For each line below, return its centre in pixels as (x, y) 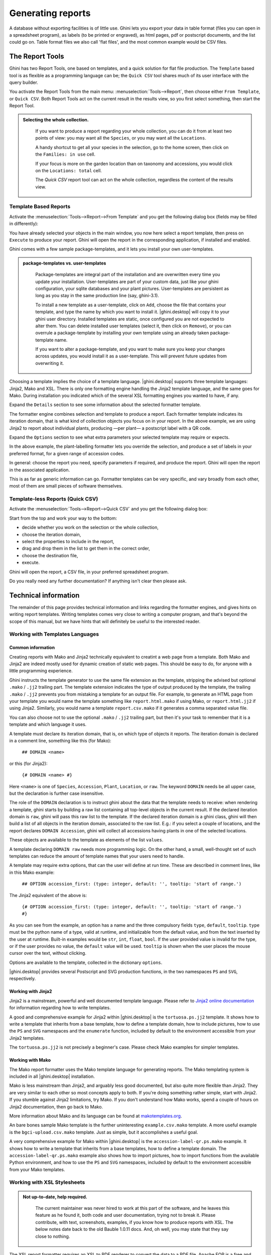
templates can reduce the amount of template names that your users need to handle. (97, 856)
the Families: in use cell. (65, 154)
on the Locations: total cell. (69, 170)
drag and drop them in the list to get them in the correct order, (86, 548)
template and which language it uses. (48, 724)
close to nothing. (53, 1236)
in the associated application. (40, 470)
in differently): (24, 224)
